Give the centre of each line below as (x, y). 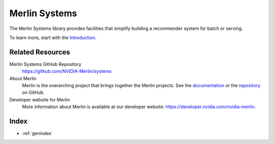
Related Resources (40, 52)
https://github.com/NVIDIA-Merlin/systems (67, 71)
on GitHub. (33, 93)
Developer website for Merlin (40, 99)
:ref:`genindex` (38, 133)
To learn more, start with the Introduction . (53, 38)
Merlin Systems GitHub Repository (45, 64)
